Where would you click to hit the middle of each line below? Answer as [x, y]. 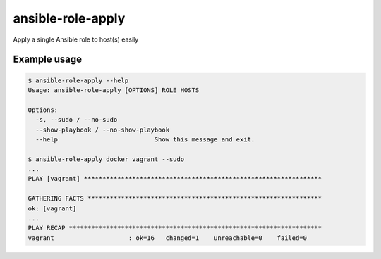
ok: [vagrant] [52, 208]
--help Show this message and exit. [145, 139]
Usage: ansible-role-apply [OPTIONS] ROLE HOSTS [114, 90]
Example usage [48, 59]
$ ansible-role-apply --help [78, 80]
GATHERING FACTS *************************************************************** [175, 198]
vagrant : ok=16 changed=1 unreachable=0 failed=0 [167, 238]
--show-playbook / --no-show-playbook [102, 129]
